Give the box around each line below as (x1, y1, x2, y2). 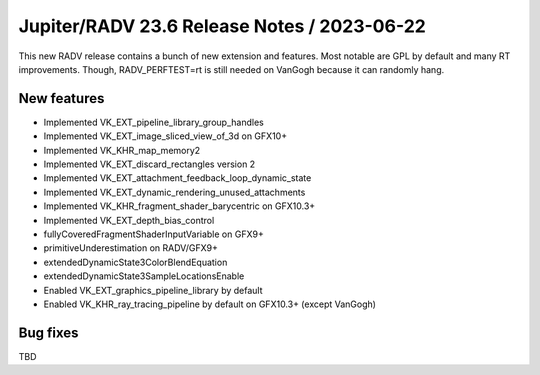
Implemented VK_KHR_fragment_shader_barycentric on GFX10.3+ (43, 200, 316, 212)
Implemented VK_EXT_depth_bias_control (43, 214, 215, 226)
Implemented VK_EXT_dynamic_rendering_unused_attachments (43, 186, 306, 198)
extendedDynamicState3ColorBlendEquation (43, 256, 228, 268)
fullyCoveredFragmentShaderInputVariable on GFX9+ (43, 228, 264, 240)
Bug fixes (18, 324, 79, 341)
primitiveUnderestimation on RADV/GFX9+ (43, 242, 219, 254)
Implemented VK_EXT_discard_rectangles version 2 (43, 158, 256, 170)
